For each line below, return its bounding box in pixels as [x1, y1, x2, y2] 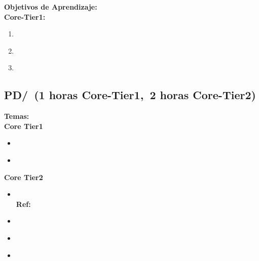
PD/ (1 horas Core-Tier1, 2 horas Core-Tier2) [4, 87, 256, 103]
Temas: [4, 111, 29, 121]
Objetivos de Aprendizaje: [4, 2, 97, 12]
